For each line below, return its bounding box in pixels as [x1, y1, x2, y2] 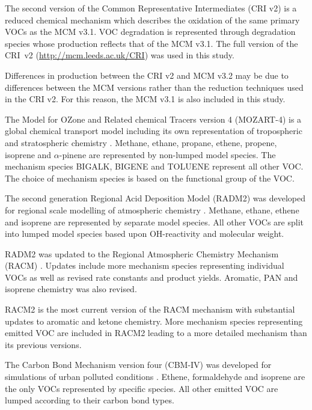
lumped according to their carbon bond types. [5, 394, 174, 406]
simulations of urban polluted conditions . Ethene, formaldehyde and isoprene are [5, 370, 305, 383]
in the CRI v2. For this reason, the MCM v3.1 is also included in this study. [5, 93, 286, 105]
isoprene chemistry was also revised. [5, 283, 137, 295]
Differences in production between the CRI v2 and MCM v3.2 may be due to [5, 69, 289, 81]
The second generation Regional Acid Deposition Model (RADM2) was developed [5, 192, 305, 204]
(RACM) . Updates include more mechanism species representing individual [5, 259, 284, 272]
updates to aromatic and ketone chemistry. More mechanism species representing [5, 314, 303, 327]
